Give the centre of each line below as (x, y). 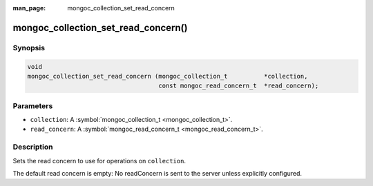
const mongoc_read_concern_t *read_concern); (239, 86)
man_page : (29, 8)
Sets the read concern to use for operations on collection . (99, 161)
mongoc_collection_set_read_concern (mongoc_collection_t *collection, (168, 76)
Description (33, 147)
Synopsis (29, 48)
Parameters (33, 105)
